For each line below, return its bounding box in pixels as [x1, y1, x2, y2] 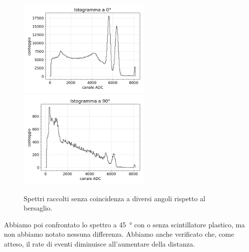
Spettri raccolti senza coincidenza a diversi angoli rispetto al [24, 193, 206, 203]
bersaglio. [24, 203, 53, 213]
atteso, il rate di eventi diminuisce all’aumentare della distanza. [4, 238, 195, 249]
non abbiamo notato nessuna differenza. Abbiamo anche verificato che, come [4, 229, 234, 239]
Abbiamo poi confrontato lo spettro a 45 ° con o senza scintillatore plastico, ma [4, 219, 245, 229]
